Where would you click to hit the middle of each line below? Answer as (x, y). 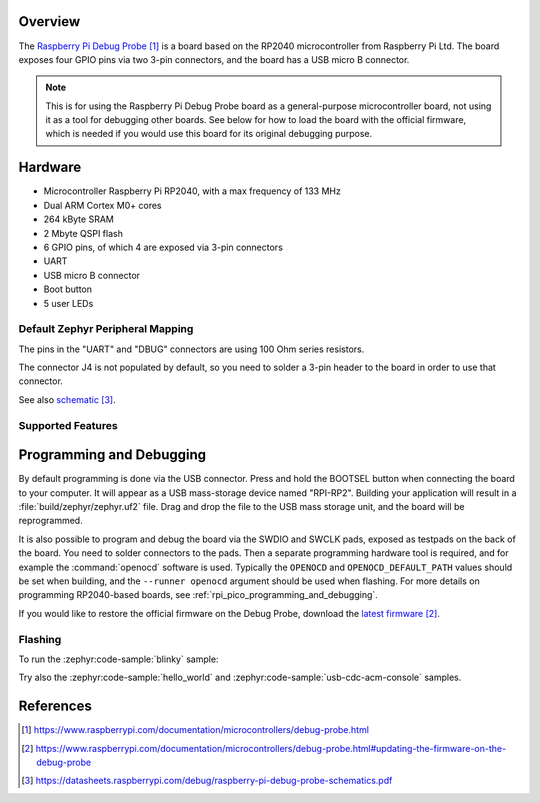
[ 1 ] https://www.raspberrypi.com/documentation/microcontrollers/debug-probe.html (195, 730)
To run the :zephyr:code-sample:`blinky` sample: (118, 659)
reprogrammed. (51, 521)
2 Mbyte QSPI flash (83, 233)
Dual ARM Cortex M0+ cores (102, 205)
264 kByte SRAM (78, 219)
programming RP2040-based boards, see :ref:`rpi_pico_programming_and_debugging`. (198, 595)
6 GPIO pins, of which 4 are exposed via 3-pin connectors (163, 247)
